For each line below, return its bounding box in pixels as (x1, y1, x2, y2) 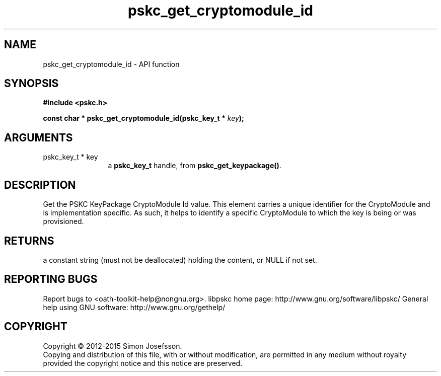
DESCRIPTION (4, 178, 76, 191)
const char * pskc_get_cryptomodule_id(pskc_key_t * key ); (43, 114, 244, 123)
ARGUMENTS (4, 131, 73, 144)
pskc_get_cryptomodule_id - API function (43, 59, 180, 68)
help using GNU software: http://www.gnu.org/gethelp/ (43, 303, 226, 312)
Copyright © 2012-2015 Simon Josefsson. (43, 341, 182, 350)
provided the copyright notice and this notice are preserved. (43, 358, 243, 367)
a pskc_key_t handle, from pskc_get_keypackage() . (108, 161, 281, 170)
